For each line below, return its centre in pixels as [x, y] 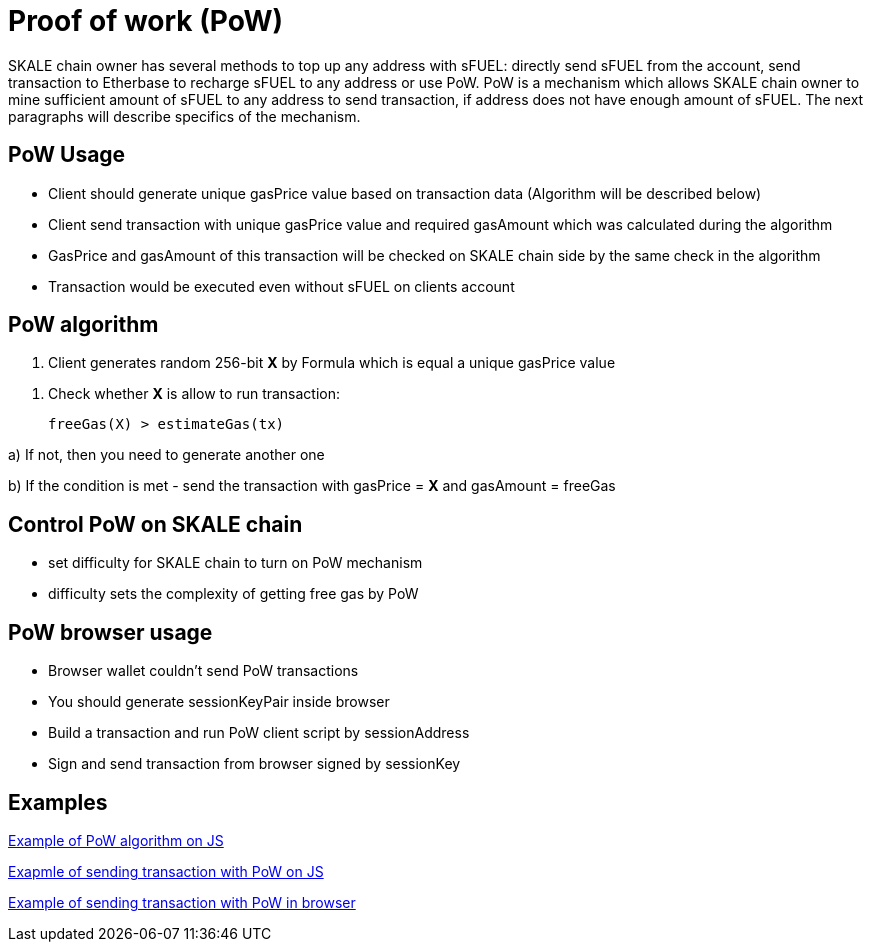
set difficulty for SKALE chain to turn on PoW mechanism [235, 563]
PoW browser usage [110, 632]
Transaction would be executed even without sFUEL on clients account [281, 286]
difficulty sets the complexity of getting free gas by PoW [233, 594]
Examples [58, 802]
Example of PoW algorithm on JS [116, 840]
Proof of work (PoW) [146, 21]
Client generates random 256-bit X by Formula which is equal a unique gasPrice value [332, 363]
